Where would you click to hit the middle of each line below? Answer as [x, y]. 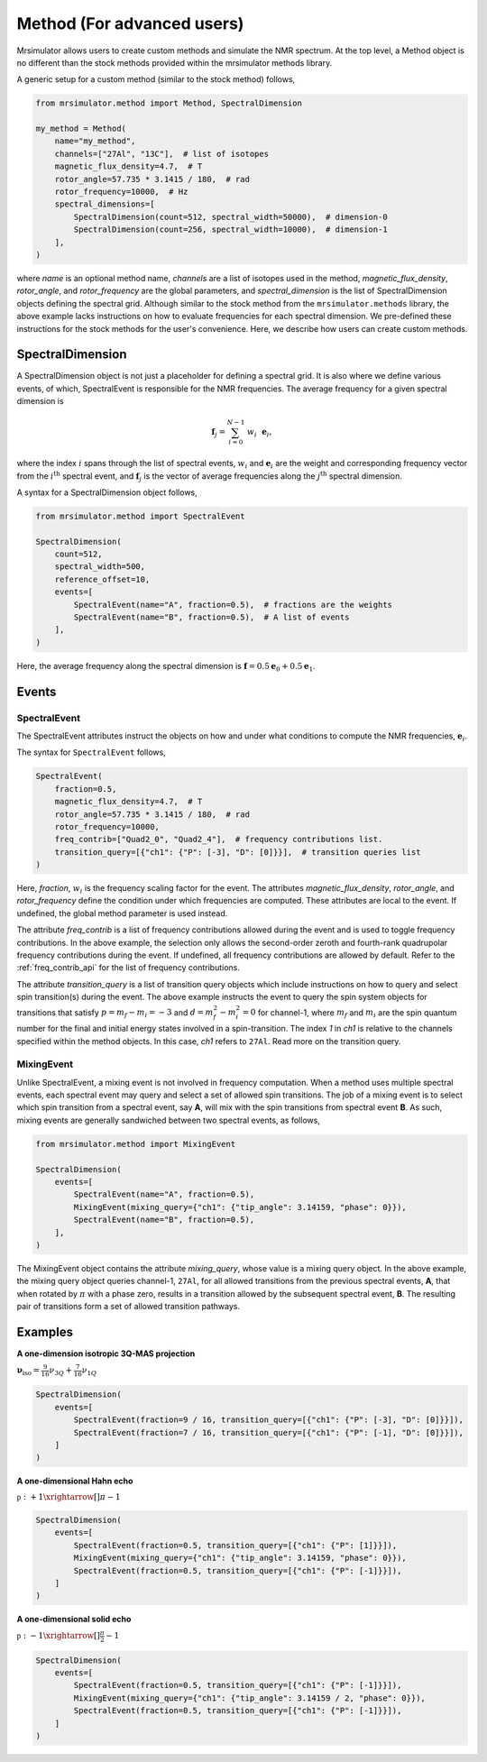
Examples [45, 1331]
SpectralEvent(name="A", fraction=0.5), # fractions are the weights [233, 605]
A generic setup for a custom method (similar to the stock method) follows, [156, 79]
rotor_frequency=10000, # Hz [121, 192]
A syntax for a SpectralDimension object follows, [107, 492]
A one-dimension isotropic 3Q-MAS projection [106, 1354]
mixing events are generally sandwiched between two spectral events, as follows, [168, 1120]
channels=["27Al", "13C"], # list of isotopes [162, 154]
